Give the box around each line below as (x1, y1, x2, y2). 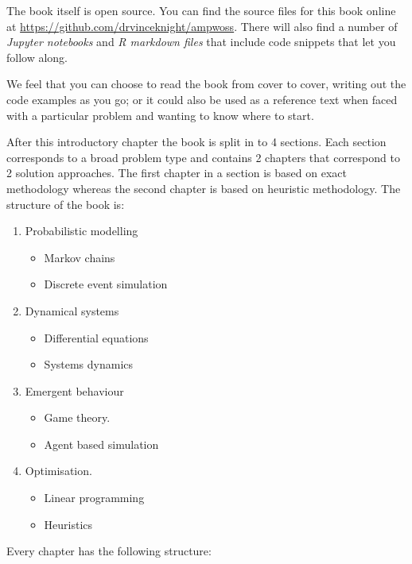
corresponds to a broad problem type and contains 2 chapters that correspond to (6, 149, 400, 165)
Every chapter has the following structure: (6, 543, 212, 559)
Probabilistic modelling (25, 222, 138, 239)
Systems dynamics (44, 356, 134, 373)
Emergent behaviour (25, 382, 124, 399)
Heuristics (44, 516, 93, 532)
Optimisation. (25, 462, 92, 479)
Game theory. (44, 409, 111, 426)
